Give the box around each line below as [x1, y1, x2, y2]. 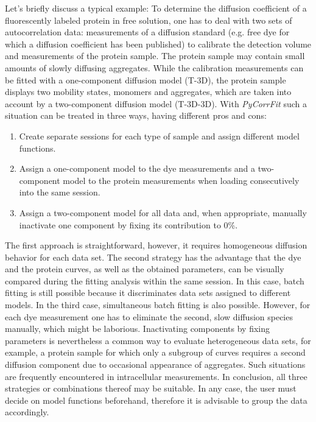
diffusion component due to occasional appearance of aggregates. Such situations [5, 358, 306, 371]
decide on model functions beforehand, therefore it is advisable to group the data [5, 393, 307, 406]
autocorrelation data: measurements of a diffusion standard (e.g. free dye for [5, 26, 290, 38]
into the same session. [19, 186, 100, 199]
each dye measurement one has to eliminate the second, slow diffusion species [5, 310, 293, 323]
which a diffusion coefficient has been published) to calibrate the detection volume [5, 37, 312, 50]
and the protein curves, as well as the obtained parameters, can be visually [5, 262, 284, 275]
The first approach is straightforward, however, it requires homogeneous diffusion [5, 239, 307, 251]
